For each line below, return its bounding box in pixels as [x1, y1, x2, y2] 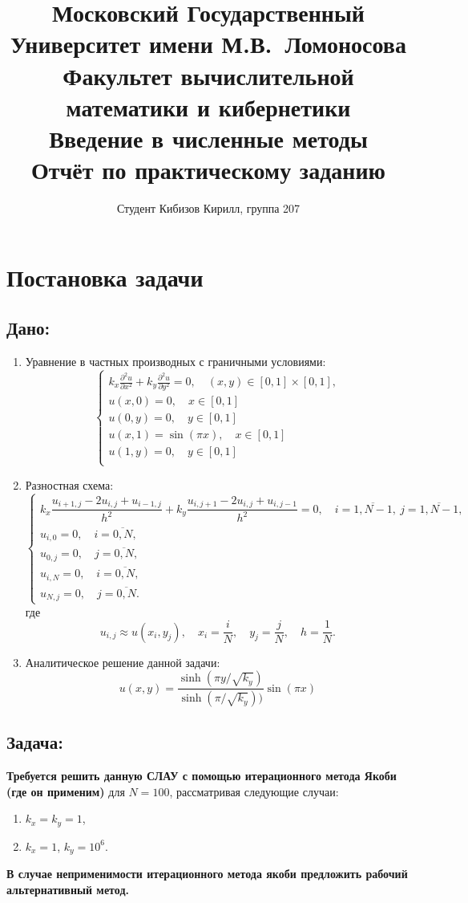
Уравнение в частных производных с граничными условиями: [25, 353, 326, 370]
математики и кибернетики [66, 90, 351, 123]
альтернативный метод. [6, 881, 129, 897]
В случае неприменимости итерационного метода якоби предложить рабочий [6, 865, 408, 882]
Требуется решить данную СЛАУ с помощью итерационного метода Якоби [6, 767, 397, 784]
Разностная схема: [25, 476, 114, 493]
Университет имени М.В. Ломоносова [10, 27, 406, 60]
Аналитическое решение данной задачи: [25, 653, 220, 670]
